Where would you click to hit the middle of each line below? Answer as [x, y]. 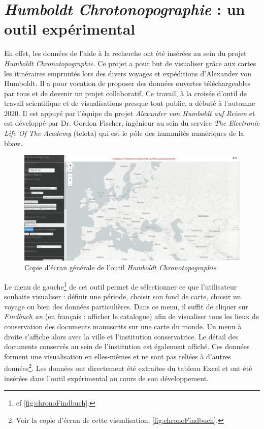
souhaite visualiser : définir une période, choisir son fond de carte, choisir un [123, 296]
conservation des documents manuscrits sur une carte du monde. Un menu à [123, 326]
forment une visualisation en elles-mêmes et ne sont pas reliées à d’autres [118, 356]
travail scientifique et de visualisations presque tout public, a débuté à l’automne [130, 103]
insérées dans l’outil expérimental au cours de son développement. [106, 378]
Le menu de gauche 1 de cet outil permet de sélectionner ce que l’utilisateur [121, 286]
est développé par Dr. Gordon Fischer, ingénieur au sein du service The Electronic [132, 123]
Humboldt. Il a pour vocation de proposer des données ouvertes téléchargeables [127, 83]
